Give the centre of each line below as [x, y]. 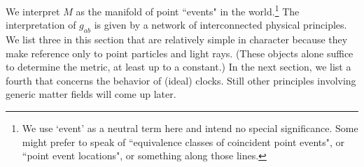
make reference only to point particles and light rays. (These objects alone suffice [180, 53]
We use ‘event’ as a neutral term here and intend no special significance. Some [190, 128]
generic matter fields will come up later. [91, 94]
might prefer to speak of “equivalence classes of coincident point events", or [183, 141]
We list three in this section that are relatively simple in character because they [177, 39]
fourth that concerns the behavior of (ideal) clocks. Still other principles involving [181, 80]
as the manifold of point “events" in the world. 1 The [188, 10]
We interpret [33, 11]
